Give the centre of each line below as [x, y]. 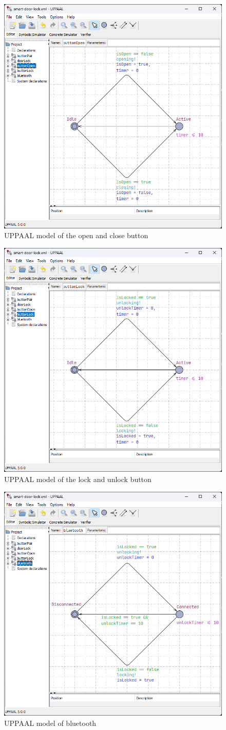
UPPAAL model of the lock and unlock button [78, 479]
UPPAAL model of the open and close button [76, 235]
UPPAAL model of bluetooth [50, 723]
